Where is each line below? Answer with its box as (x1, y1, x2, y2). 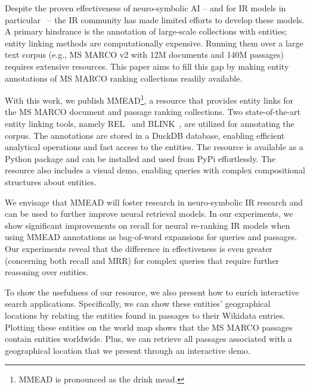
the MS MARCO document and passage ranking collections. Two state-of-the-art (5, 105, 301, 118)
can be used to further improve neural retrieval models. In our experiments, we (5, 207, 293, 220)
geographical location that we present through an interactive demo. (5, 344, 250, 356)
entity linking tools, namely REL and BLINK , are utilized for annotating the (5, 117, 294, 129)
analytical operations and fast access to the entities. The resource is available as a (5, 141, 303, 153)
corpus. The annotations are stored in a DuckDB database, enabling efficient (5, 129, 285, 141)
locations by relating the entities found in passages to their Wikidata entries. (5, 309, 286, 321)
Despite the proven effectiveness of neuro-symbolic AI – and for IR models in (5, 2, 286, 14)
